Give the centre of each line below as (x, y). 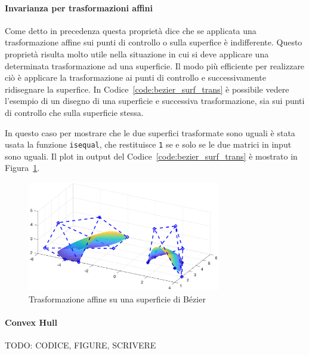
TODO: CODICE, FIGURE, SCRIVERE (81, 345)
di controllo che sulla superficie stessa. (74, 112)
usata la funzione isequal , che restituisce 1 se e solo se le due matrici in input (148, 144)
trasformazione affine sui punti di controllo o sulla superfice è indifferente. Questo (154, 42)
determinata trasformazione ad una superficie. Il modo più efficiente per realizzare (155, 65)
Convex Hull (31, 322)
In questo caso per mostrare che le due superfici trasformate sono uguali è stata (150, 132)
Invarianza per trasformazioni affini (79, 7)
